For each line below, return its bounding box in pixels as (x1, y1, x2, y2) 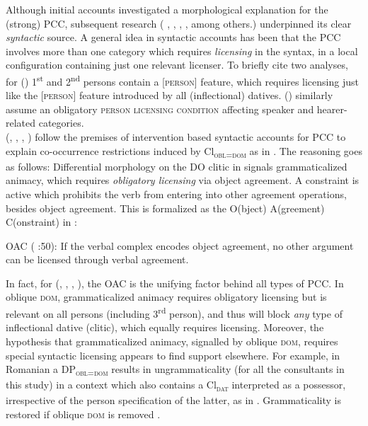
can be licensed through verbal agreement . (6, 252, 189, 267)
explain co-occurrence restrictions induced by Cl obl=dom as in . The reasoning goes (6, 143, 362, 160)
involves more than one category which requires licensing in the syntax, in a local (6, 43, 358, 58)
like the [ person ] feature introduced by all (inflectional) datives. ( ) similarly (6, 88, 333, 103)
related (6, 115, 36, 130)
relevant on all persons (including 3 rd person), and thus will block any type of (6, 304, 343, 321)
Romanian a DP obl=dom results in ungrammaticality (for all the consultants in (6, 362, 345, 378)
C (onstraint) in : (6, 214, 77, 229)
